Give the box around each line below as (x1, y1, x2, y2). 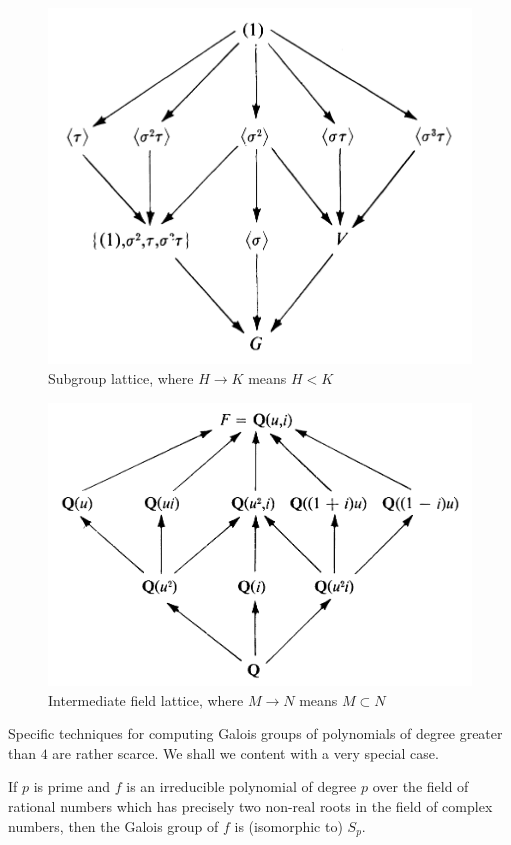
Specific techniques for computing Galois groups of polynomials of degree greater (8, 723, 503, 744)
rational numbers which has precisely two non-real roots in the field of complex (8, 795, 493, 816)
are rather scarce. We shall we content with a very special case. (52, 742, 439, 763)
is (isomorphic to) (234, 815, 343, 836)
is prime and (33, 776, 111, 797)
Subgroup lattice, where (48, 367, 194, 388)
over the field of (372, 776, 469, 797)
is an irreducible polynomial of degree (126, 776, 357, 797)
